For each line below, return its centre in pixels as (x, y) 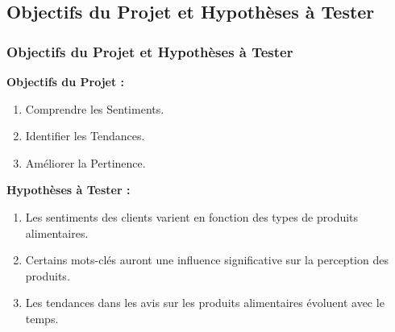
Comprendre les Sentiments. (95, 108)
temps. (42, 318)
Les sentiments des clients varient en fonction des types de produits (192, 216)
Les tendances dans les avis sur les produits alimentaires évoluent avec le (205, 303)
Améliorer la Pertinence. (85, 162)
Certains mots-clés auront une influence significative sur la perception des (207, 260)
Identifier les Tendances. (85, 136)
